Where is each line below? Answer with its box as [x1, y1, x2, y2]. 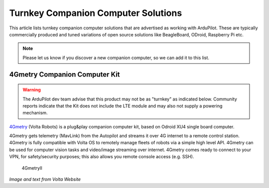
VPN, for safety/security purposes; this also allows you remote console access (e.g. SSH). [9, 154, 194, 160]
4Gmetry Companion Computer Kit [9, 70, 120, 79]
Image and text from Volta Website [9, 177, 81, 183]
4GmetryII [21, 165, 42, 171]
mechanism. [22, 110, 48, 116]
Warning [22, 87, 41, 93]
